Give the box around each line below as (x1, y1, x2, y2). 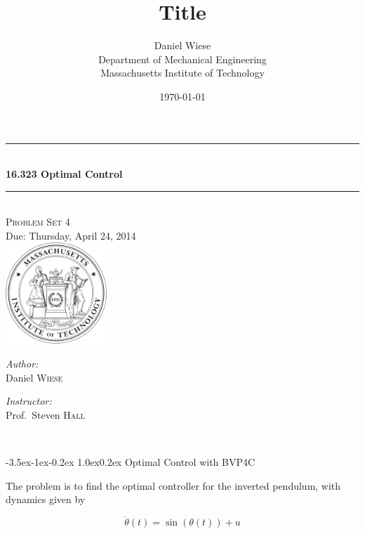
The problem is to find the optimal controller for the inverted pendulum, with (6, 478, 341, 493)
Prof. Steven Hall (6, 407, 85, 422)
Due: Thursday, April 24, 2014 (6, 228, 136, 242)
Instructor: (6, 393, 52, 408)
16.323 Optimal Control (6, 167, 123, 181)
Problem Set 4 (6, 214, 70, 229)
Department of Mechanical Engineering (98, 51, 267, 66)
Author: (6, 356, 39, 371)
